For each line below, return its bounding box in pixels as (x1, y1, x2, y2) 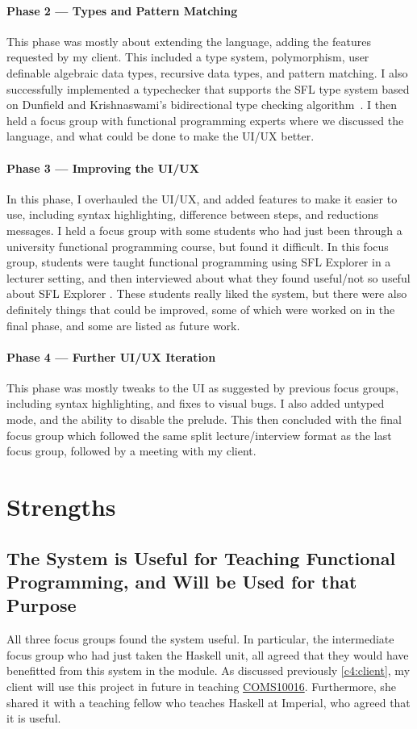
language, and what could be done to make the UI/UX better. (6, 128, 315, 145)
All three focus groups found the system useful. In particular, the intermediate (6, 631, 394, 647)
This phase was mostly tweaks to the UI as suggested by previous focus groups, (6, 379, 399, 396)
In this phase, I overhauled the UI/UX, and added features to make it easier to (6, 190, 398, 207)
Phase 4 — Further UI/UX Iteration (6, 348, 216, 365)
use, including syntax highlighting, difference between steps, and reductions (6, 206, 378, 223)
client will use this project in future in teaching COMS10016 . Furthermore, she (6, 678, 396, 694)
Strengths (6, 490, 116, 523)
